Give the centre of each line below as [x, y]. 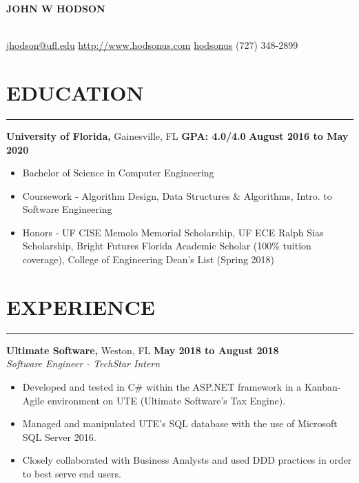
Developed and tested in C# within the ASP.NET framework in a [162, 386]
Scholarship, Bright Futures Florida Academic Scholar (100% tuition [167, 246]
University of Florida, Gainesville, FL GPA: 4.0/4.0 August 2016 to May [177, 135]
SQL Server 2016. [59, 436]
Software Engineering [67, 209]
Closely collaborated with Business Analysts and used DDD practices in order [187, 460]
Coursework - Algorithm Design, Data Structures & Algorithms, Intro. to [177, 195]
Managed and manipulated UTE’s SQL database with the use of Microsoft [180, 423]
